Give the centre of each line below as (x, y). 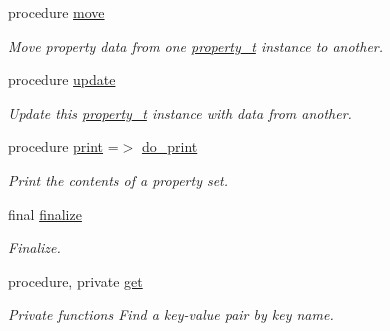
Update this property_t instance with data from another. (180, 112)
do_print (169, 146)
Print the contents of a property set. (118, 179)
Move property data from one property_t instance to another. (196, 45)
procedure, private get (75, 280)
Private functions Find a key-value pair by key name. (171, 314)
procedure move (56, 12)
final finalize (45, 213)
